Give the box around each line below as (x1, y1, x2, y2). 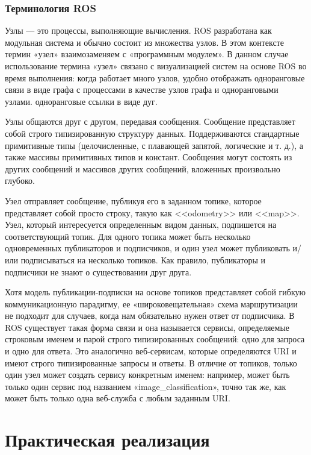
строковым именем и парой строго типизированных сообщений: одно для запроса (5, 333, 305, 345)
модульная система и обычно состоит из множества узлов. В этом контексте (5, 36, 285, 48)
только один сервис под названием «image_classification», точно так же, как (5, 380, 286, 392)
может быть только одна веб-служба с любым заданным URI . (5, 392, 230, 404)
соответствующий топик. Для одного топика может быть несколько (5, 230, 251, 242)
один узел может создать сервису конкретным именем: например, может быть (5, 368, 290, 381)
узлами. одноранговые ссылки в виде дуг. (5, 95, 158, 107)
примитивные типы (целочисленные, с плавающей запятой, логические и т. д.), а (5, 139, 303, 151)
